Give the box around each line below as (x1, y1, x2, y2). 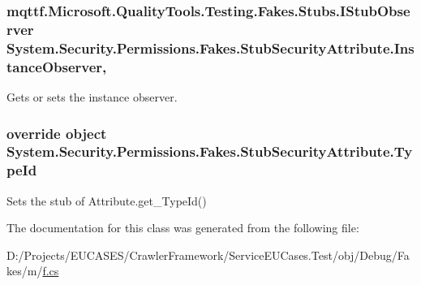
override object (6, 123, 107, 143)
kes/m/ (6, 262, 43, 279)
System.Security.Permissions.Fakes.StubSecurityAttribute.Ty (6, 141, 413, 162)
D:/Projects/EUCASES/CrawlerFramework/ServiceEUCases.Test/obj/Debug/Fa (6, 246, 410, 263)
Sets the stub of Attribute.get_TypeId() (6, 192, 207, 209)
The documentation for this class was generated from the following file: (6, 219, 359, 236)
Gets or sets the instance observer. (6, 88, 178, 105)
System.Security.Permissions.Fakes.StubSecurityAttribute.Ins (6, 37, 415, 58)
